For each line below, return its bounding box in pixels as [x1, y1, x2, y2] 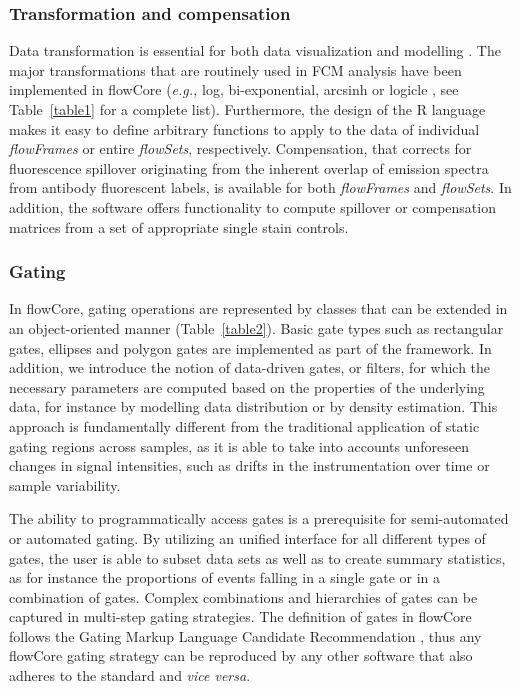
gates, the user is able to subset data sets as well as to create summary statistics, [9, 547, 506, 568]
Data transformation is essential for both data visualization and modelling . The [9, 40, 501, 61]
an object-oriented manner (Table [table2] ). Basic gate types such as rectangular [9, 317, 504, 338]
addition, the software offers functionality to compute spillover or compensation [9, 196, 496, 217]
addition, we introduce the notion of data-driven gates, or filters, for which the [9, 357, 491, 378]
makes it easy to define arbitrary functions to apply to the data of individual [9, 118, 480, 139]
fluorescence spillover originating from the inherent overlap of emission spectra [9, 157, 489, 178]
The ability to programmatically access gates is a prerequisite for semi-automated [9, 508, 509, 529]
